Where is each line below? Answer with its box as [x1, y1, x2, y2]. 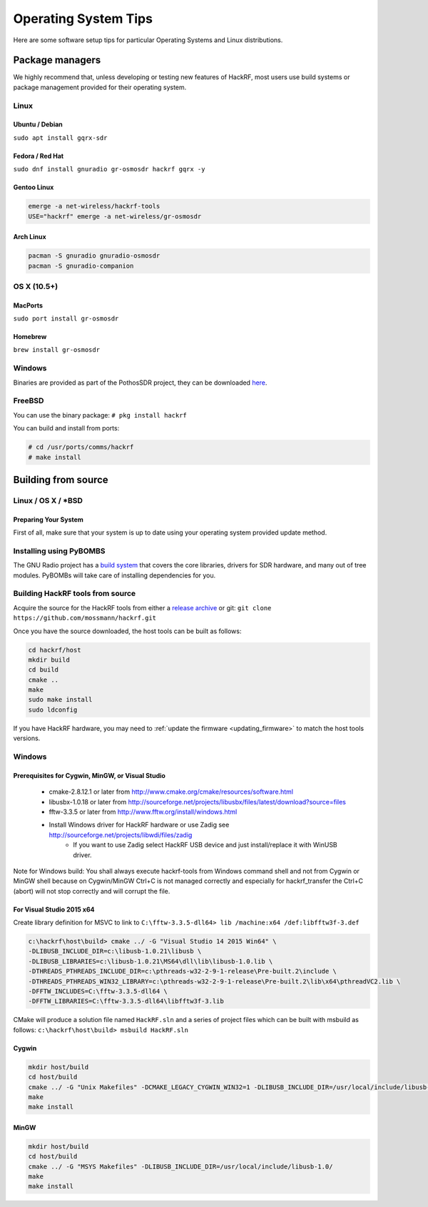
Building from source [13, 473, 108, 485]
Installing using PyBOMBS [13, 546, 106, 556]
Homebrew [13, 333, 47, 341]
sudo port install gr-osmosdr [13, 315, 119, 323]
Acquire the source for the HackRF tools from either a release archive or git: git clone [13, 603, 272, 612]
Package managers [13, 54, 101, 66]
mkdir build [28, 655, 71, 664]
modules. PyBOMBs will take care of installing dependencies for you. [13, 571, 216, 580]
